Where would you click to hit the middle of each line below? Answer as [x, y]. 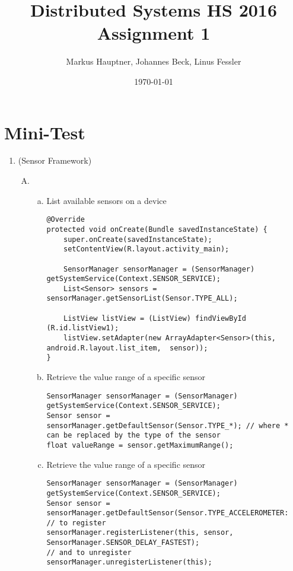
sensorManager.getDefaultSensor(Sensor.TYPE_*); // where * [168, 425]
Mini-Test [45, 132]
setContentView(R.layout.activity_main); [146, 249]
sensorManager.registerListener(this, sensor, [140, 533]
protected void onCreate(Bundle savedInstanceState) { [157, 229]
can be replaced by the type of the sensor [133, 436]
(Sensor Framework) [55, 160]
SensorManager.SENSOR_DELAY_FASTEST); [123, 543]
